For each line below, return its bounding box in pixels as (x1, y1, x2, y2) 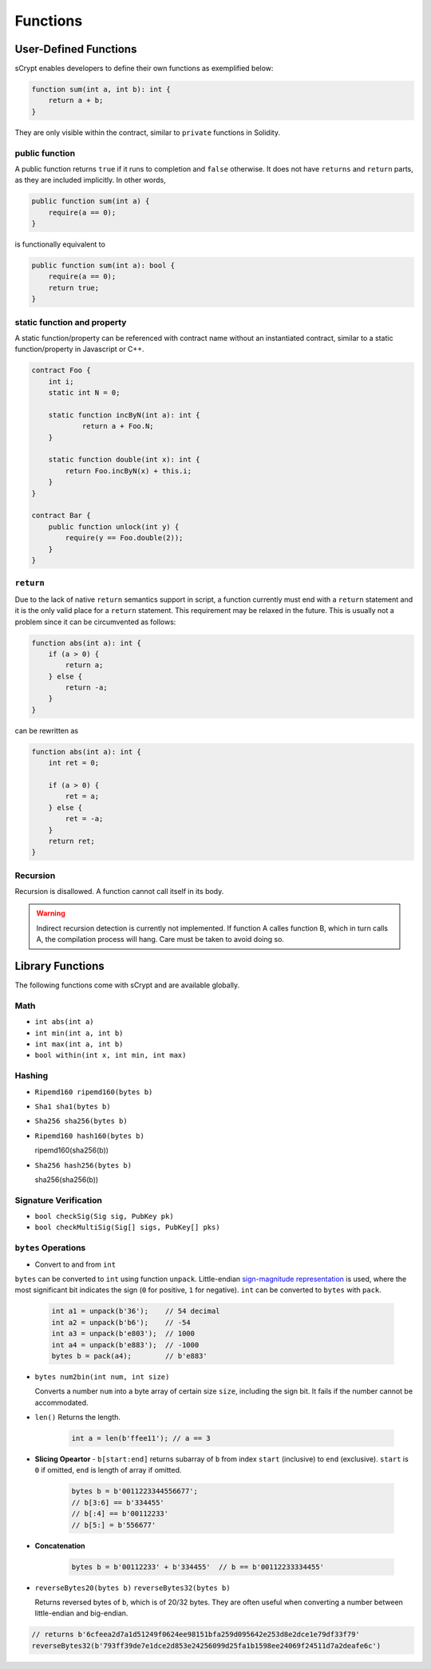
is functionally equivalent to (14, 239, 105, 249)
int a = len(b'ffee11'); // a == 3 (71, 1434, 211, 1443)
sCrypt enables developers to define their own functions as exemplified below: (14, 64, 274, 73)
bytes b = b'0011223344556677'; (71, 1487, 199, 1496)
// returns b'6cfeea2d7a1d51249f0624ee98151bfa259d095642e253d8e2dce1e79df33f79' (31, 1630, 361, 1639)
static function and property (14, 316, 127, 327)
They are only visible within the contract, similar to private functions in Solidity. (14, 128, 281, 137)
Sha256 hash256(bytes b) (34, 1161, 132, 1169)
